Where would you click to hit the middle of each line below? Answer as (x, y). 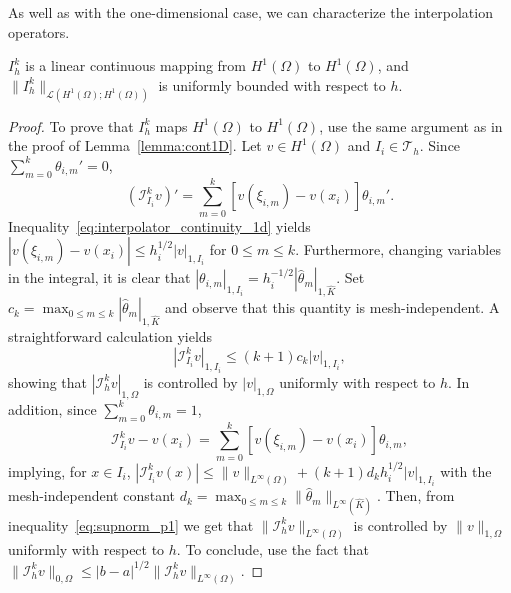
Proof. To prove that (71, 125)
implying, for (47, 470)
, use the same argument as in (411, 125)
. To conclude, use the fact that (273, 549)
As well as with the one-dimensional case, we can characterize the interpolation (250, 12)
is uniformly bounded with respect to (272, 84)
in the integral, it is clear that (99, 277)
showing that (48, 381)
